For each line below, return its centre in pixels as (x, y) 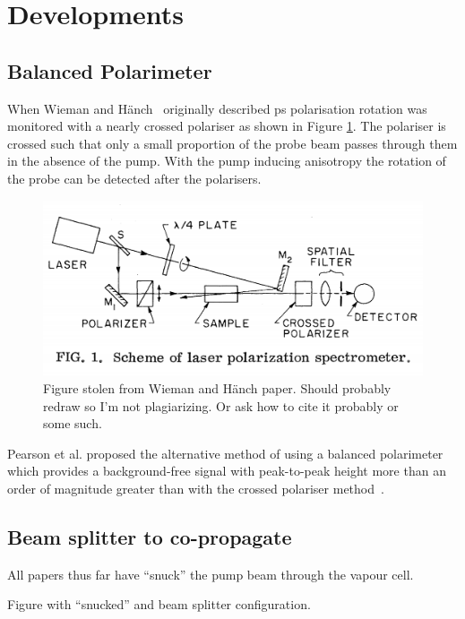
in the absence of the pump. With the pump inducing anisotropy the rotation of (227, 161)
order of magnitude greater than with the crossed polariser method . (196, 488)
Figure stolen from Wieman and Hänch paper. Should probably (217, 387)
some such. (73, 423)
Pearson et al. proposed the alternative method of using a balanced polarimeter (225, 453)
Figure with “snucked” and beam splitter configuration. (159, 604)
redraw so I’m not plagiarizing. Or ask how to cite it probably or (221, 405)
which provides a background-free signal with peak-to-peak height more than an (227, 471)
